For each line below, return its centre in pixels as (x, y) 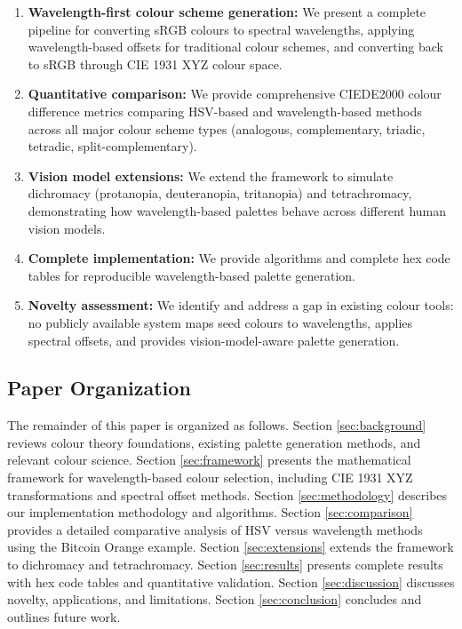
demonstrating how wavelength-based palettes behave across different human (237, 210)
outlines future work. (64, 616)
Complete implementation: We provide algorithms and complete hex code (239, 258)
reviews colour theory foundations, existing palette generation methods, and (214, 442)
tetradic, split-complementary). (112, 146)
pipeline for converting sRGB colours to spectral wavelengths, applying (221, 29)
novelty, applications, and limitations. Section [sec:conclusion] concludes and (215, 599)
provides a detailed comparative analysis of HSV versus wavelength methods (215, 529)
